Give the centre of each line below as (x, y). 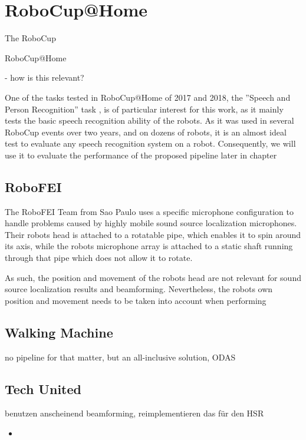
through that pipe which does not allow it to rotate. (99, 258)
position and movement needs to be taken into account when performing (136, 300)
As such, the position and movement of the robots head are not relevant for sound (153, 277)
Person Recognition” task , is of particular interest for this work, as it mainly (144, 109)
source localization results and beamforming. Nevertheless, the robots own (139, 289)
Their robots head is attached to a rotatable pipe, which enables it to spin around (153, 234)
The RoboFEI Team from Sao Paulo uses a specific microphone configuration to (149, 211)
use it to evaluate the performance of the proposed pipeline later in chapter (141, 155)
